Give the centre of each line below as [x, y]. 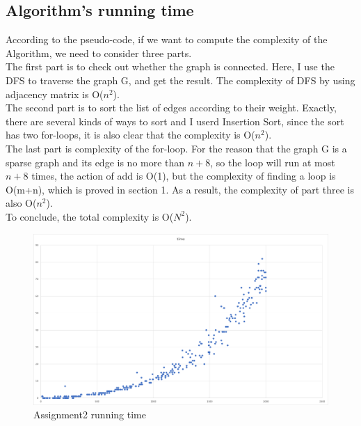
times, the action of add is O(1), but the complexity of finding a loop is [184, 176]
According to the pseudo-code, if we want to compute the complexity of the [167, 39]
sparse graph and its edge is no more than [95, 162]
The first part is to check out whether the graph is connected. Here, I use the [170, 66]
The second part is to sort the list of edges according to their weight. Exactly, [171, 108]
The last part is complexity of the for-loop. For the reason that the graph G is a [176, 148]
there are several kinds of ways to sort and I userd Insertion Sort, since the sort [175, 121]
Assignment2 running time [90, 415]
